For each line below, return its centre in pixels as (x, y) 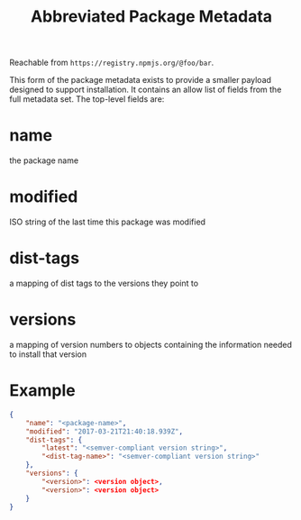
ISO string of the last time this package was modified (107, 222)
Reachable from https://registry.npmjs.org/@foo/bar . (112, 63)
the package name (44, 160)
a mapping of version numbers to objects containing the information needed (151, 344)
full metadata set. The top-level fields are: (87, 99)
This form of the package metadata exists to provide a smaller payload (141, 80)
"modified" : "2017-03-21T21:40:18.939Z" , (104, 431)
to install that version (48, 354)
